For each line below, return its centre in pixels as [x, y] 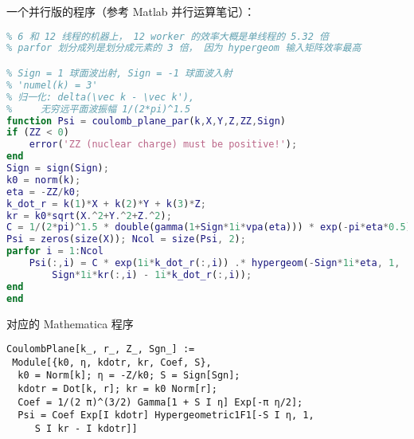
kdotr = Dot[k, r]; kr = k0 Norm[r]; [117, 389]
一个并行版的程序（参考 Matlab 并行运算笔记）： [131, 11]
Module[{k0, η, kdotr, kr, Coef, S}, [112, 362]
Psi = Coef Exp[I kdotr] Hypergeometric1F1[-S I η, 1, [166, 415]
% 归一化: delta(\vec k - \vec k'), [101, 97]
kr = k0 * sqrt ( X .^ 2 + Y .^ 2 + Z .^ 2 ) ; [89, 216]
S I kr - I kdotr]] [86, 429]
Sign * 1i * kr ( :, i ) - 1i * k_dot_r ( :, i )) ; [152, 274]
